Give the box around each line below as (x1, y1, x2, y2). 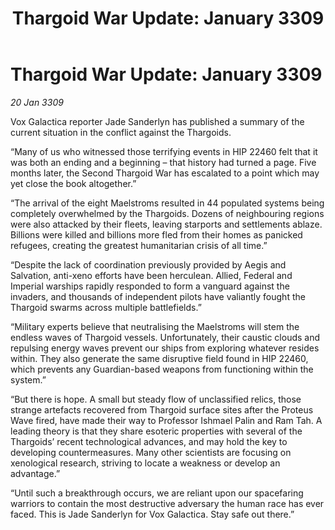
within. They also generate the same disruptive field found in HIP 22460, (10, 352, 309, 364)
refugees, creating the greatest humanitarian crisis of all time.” (10, 239, 268, 251)
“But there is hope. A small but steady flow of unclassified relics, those (10, 393, 302, 405)
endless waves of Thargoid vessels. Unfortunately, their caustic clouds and (10, 331, 321, 343)
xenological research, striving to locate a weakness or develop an (10, 457, 281, 469)
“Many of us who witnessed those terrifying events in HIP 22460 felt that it (10, 145, 318, 157)
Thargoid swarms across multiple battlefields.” (10, 301, 202, 313)
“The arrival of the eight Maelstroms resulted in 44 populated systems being (10, 197, 325, 209)
